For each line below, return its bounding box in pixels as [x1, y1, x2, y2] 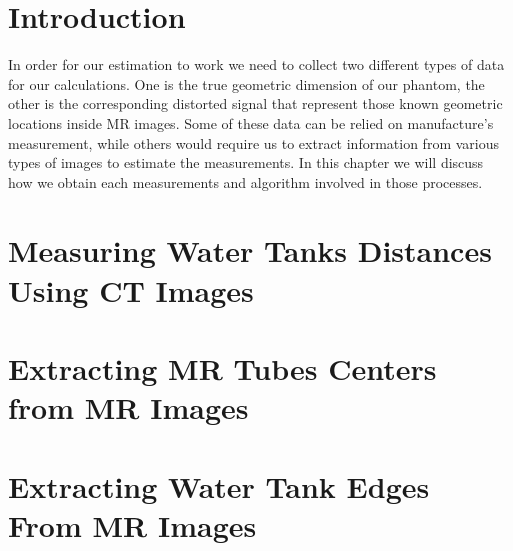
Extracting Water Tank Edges [8, 465, 430, 506]
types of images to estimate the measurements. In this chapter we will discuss [8, 152, 484, 173]
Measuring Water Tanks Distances [8, 230, 492, 271]
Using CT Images [8, 269, 254, 310]
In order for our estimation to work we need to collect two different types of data [8, 54, 505, 75]
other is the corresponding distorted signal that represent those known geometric [8, 93, 503, 114]
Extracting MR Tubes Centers [8, 348, 437, 389]
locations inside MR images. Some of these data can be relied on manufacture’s [8, 112, 494, 133]
